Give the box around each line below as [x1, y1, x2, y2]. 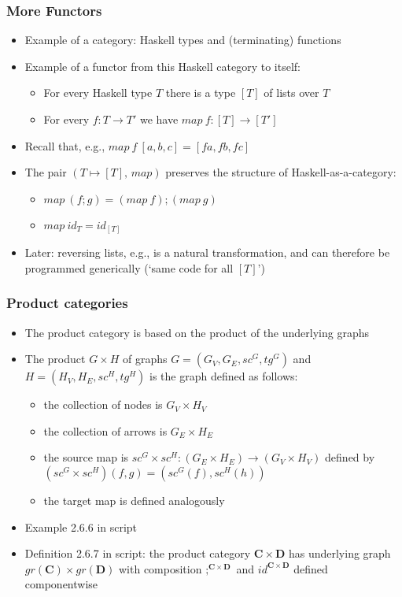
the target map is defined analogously [43, 492, 225, 509]
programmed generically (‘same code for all [24, 259, 234, 276]
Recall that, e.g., [24, 137, 105, 154]
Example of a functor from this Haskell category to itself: [24, 57, 301, 74]
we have [139, 111, 179, 127]
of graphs [123, 350, 168, 367]
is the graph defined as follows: [149, 368, 298, 384]
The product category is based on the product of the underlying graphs [24, 324, 369, 340]
